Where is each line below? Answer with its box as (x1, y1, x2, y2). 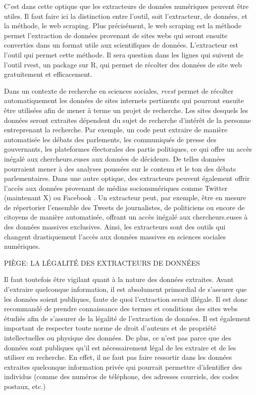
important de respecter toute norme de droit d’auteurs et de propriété (4, 323, 216, 333)
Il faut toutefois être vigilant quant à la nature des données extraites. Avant (4, 274, 234, 284)
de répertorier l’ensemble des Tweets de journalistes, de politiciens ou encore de (4, 202, 245, 212)
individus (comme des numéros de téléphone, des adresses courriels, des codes (4, 371, 239, 382)
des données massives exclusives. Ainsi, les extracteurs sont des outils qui (4, 222, 226, 232)
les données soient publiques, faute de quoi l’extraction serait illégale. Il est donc (4, 293, 248, 304)
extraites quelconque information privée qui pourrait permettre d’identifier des (4, 361, 242, 372)
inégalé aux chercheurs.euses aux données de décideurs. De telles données (4, 153, 225, 164)
